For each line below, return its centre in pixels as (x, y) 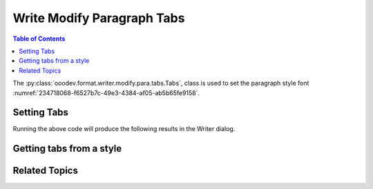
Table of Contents (39, 39)
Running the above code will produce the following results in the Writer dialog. (124, 129)
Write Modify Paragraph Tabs (99, 18)
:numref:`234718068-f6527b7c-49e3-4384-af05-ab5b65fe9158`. (106, 92)
